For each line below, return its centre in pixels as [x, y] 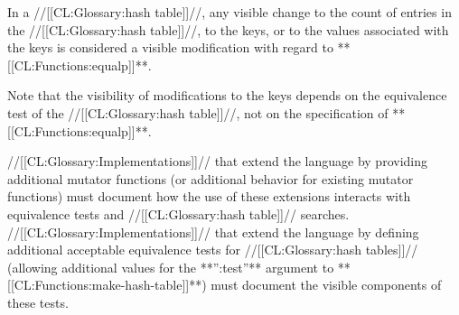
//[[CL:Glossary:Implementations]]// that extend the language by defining [213, 232]
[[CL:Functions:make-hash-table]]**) [107, 285]
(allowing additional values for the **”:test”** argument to [171, 267]
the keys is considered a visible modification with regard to [170, 47]
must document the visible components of [326, 285]
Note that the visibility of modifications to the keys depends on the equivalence [227, 95]
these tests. [38, 302]
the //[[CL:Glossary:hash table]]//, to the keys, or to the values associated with [228, 29]
